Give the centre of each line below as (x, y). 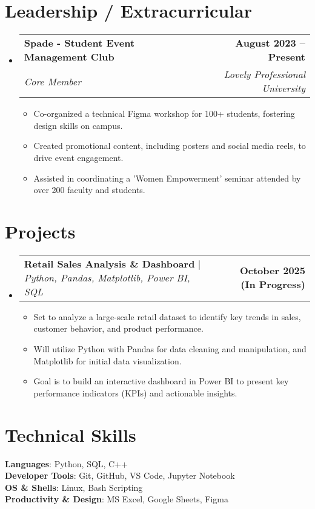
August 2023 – (270, 43)
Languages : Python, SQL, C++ (66, 463)
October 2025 (272, 271)
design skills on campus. (78, 125)
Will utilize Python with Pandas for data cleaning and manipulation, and (170, 349)
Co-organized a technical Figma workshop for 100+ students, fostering (164, 113)
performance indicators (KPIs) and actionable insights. (135, 392)
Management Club (69, 57)
